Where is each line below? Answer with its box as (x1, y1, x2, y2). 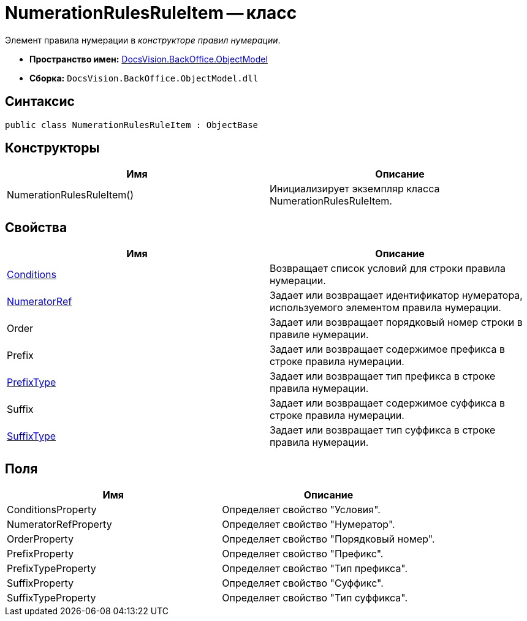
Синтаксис (5, 94, 75, 110)
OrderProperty (7, 533, 74, 546)
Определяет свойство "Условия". (222, 503, 381, 516)
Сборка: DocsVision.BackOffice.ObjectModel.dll (29, 72, 259, 83)
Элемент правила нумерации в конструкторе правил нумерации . (5, 34, 281, 45)
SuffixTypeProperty (7, 592, 96, 604)
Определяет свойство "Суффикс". (222, 577, 384, 590)
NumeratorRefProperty (7, 518, 112, 531)
